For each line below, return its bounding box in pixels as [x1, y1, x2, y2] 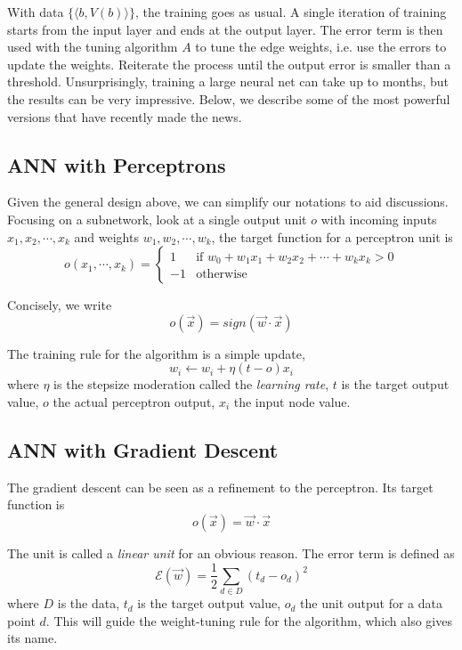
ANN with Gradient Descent [7, 435, 279, 463]
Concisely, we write [7, 296, 112, 314]
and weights [74, 227, 139, 246]
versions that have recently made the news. [7, 107, 242, 126]
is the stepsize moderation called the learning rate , [53, 375, 329, 394]
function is [7, 495, 65, 514]
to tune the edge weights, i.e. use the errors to [195, 37, 447, 56]
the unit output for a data [300, 594, 442, 613]
